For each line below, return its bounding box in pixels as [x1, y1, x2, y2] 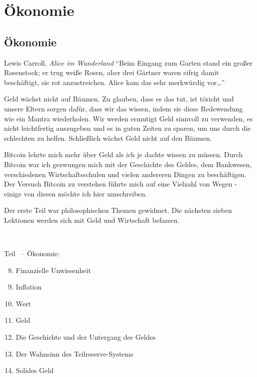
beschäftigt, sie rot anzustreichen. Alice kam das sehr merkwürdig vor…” [4, 77, 225, 87]
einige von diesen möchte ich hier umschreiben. [4, 188, 147, 198]
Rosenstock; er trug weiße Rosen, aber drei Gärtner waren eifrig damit [4, 67, 219, 78]
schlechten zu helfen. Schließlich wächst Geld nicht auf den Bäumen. [4, 132, 212, 143]
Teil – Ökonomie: [4, 248, 60, 259]
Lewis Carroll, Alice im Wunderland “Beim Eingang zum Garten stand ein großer [4, 57, 253, 68]
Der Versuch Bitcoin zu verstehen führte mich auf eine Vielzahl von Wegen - [4, 179, 237, 189]
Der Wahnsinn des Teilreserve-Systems [15, 348, 133, 359]
